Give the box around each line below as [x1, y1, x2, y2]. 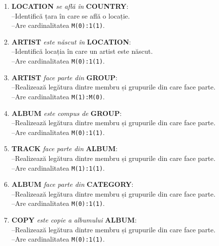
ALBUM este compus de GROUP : [11, 108, 122, 118]
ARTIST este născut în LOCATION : [11, 36, 131, 46]
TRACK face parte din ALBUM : [11, 143, 118, 154]
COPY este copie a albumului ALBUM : [11, 215, 137, 225]
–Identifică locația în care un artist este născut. [11, 46, 153, 56]
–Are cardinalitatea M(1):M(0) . [11, 91, 105, 101]
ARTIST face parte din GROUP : [11, 72, 118, 82]
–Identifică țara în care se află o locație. [11, 10, 130, 21]
